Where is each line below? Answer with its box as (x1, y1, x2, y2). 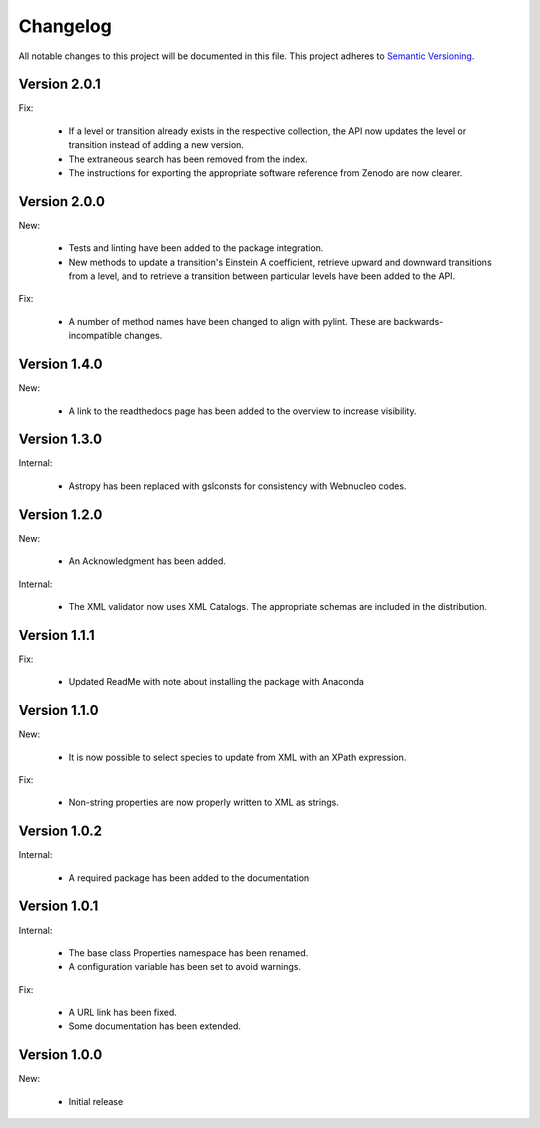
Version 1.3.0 (18, 431, 103, 448)
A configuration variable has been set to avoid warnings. (68, 961, 302, 973)
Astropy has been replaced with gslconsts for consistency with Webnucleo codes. (68, 480, 407, 492)
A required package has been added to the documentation (68, 871, 310, 884)
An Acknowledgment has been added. (68, 555, 227, 567)
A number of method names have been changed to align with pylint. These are (68, 315, 392, 327)
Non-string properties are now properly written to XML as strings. (68, 796, 339, 809)
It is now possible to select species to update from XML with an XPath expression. (68, 751, 407, 763)
